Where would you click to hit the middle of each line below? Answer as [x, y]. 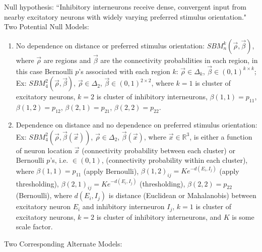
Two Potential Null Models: [47, 26]
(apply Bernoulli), [111, 171]
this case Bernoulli [44, 71]
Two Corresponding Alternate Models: [63, 244]
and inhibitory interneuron [123, 206]
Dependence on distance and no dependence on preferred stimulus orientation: [137, 124]
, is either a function [221, 136]
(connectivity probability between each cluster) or [158, 150]
